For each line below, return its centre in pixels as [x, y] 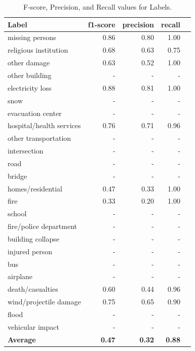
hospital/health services [44, 125]
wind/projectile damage [44, 302]
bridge [17, 175]
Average [22, 339]
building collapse [33, 238]
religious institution [38, 50]
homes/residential [35, 188]
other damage [29, 63]
